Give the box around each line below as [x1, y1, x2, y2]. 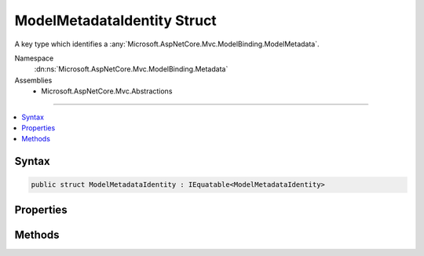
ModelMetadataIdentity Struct [14, 12, 217, 29]
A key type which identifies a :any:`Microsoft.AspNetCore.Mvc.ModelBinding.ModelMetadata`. [14, 39, 320, 49]
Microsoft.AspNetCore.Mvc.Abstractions [41, 86, 173, 96]
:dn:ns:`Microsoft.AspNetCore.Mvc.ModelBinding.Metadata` [34, 64, 228, 74]
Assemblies [14, 75, 53, 85]
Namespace [14, 53, 54, 63]
